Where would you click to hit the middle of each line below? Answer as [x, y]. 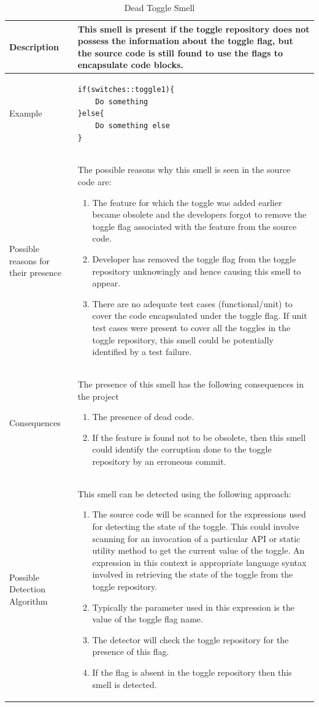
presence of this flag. [131, 652]
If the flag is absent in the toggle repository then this [192, 672]
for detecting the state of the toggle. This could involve [196, 526]
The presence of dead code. [143, 417]
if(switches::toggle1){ [126, 90]
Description [34, 46]
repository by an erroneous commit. [159, 461]
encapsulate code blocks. [130, 65]
